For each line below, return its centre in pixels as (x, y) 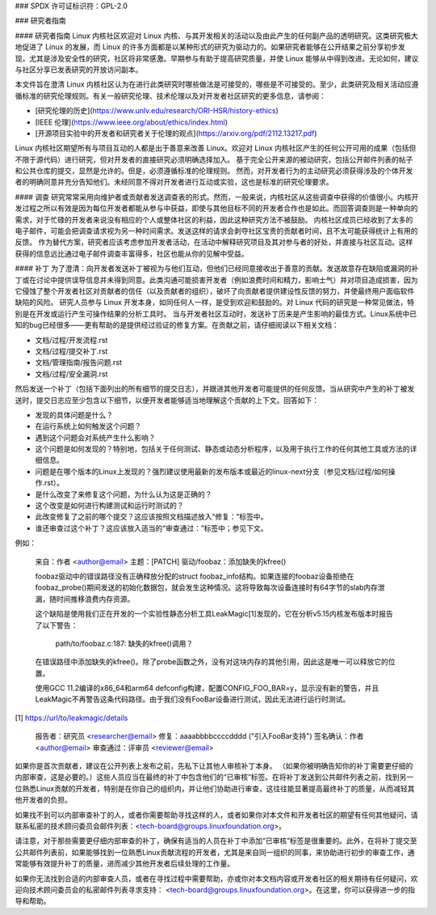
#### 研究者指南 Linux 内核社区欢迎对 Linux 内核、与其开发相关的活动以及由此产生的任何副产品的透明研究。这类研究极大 (217, 36)
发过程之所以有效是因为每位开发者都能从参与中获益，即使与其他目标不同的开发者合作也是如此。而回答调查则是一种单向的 (216, 208)
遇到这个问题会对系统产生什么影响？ (95, 438)
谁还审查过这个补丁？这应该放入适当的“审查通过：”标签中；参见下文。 (151, 528)
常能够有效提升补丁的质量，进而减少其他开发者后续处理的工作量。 (124, 864)
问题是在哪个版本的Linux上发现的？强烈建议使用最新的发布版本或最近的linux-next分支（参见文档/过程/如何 (212, 471)
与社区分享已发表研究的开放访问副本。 (79, 70)
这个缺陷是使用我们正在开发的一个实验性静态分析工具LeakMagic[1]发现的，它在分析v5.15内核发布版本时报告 (214, 614)
